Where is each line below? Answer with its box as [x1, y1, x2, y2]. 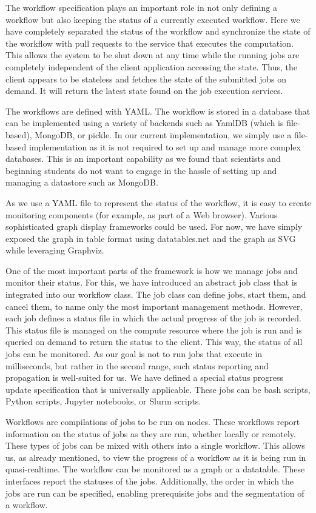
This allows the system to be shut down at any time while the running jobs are [5, 49, 300, 61]
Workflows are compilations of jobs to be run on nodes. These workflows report [5, 415, 300, 428]
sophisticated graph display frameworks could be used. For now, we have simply [5, 220, 303, 233]
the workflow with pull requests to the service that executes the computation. [5, 36, 294, 49]
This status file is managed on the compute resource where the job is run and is [5, 323, 302, 336]
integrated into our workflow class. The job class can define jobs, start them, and [5, 288, 306, 301]
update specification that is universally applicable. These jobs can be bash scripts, [5, 383, 311, 395]
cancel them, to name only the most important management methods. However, [5, 300, 303, 312]
